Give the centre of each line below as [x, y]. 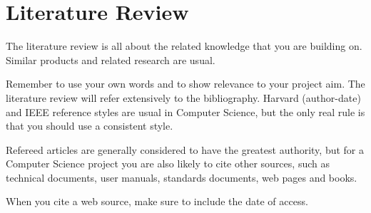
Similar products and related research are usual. [111, 59]
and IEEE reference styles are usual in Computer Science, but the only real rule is [185, 111]
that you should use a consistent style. [90, 126]
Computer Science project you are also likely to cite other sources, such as [168, 163]
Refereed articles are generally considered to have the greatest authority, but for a [185, 149]
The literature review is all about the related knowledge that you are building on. [184, 46]
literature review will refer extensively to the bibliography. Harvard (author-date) [183, 97]
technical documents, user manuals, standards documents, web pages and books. [182, 177]
